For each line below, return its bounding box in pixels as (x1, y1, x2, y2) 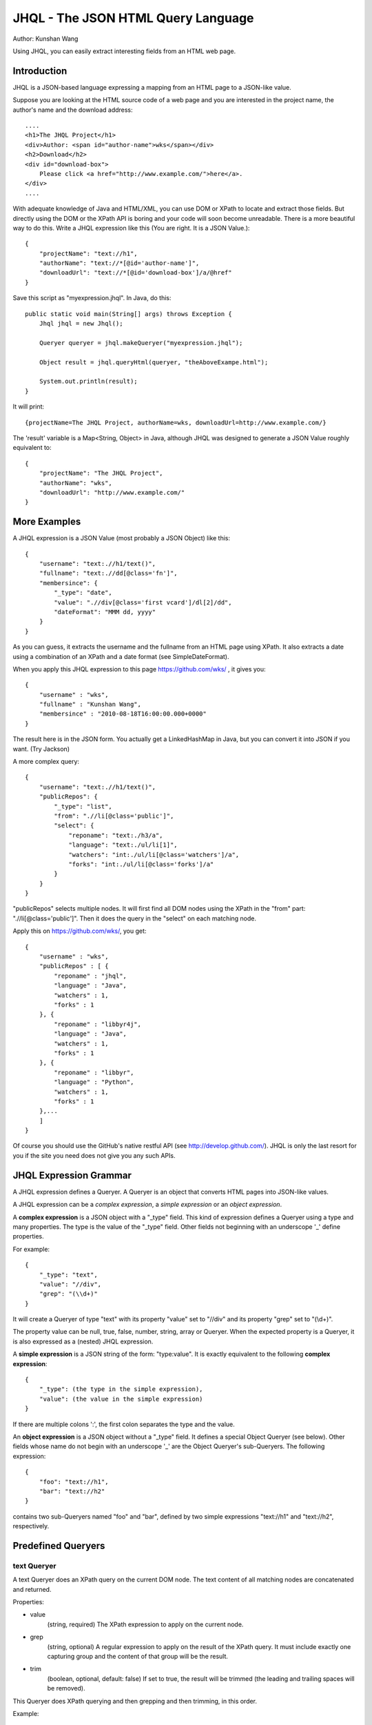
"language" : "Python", (54, 1078, 134, 1086)
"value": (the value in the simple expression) (39, 1394, 203, 1403)
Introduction (12, 65, 68, 77)
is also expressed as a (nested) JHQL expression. (12, 1337, 154, 1345)
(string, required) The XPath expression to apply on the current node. (47, 1620, 244, 1628)
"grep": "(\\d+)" (39, 1290, 98, 1298)
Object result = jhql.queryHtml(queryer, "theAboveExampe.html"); (39, 358, 269, 366)
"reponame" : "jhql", (54, 972, 127, 980)
